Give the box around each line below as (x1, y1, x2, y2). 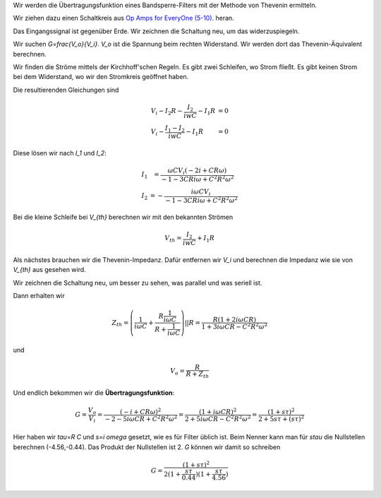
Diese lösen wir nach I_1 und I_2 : (13, 149, 107, 158)
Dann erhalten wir (13, 291, 65, 300)
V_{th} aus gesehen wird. (13, 266, 86, 274)
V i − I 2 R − (150, 107, 183, 117)
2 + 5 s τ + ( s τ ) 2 (258, 413, 305, 423)
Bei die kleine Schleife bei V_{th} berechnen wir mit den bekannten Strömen (13, 213, 233, 222)
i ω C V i (190, 187, 211, 197)
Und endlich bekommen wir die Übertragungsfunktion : (13, 389, 175, 397)
